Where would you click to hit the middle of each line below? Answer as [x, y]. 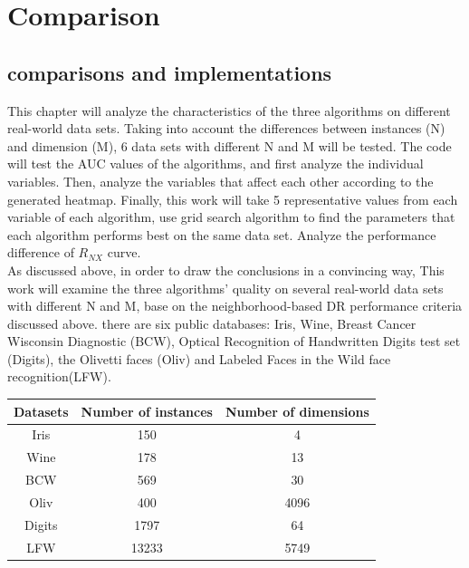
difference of [41, 252]
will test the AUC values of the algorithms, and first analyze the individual [215, 164]
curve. [124, 252]
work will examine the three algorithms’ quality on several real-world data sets [225, 288]
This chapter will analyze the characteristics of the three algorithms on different [229, 110]
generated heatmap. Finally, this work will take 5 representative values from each [233, 199]
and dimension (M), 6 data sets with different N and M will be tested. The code [230, 145]
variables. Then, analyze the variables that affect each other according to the [220, 181]
